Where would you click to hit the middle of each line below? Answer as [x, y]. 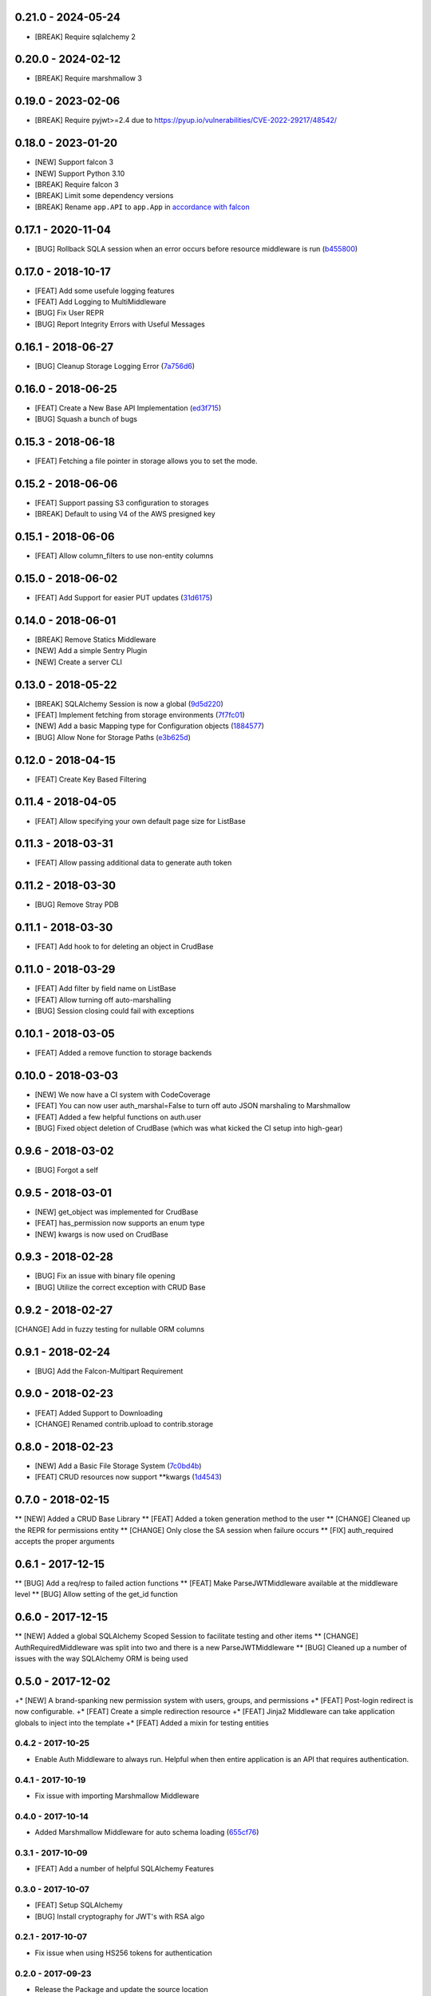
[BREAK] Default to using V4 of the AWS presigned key [125, 514]
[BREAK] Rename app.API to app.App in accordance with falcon [142, 207]
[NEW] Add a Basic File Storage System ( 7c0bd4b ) [118, 1466]
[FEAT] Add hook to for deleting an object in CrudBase [124, 947]
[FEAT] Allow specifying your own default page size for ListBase [140, 821]
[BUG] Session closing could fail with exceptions [115, 1011]
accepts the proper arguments [65, 1541]
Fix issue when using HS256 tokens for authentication [123, 1953]
